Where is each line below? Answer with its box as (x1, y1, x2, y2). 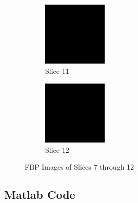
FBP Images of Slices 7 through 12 (25, 161, 134, 172)
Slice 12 (45, 144, 69, 155)
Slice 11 (45, 65, 69, 76)
